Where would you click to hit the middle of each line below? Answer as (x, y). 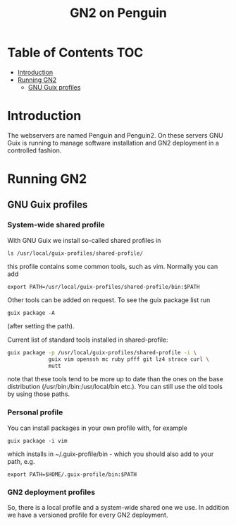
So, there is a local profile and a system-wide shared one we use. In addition (118, 507)
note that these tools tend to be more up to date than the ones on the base (115, 379)
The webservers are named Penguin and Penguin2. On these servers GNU (115, 135)
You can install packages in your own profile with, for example (98, 428)
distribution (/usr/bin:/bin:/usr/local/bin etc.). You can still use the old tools (115, 387)
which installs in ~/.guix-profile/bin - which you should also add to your (111, 454)
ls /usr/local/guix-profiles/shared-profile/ (75, 253)
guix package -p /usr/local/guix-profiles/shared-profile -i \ (102, 352)
